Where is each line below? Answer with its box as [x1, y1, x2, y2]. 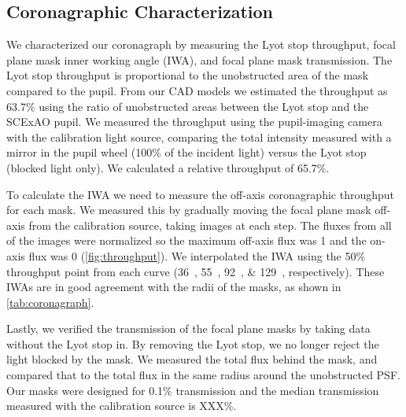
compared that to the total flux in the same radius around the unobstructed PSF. [6, 367, 400, 383]
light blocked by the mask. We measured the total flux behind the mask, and [6, 351, 378, 367]
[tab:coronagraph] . [6, 293, 94, 310]
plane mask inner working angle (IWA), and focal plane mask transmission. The [6, 51, 393, 68]
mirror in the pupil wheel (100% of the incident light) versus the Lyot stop [6, 144, 367, 161]
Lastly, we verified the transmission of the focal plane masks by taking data [6, 320, 371, 337]
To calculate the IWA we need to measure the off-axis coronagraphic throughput [6, 186, 395, 202]
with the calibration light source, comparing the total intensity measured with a [6, 128, 392, 145]
